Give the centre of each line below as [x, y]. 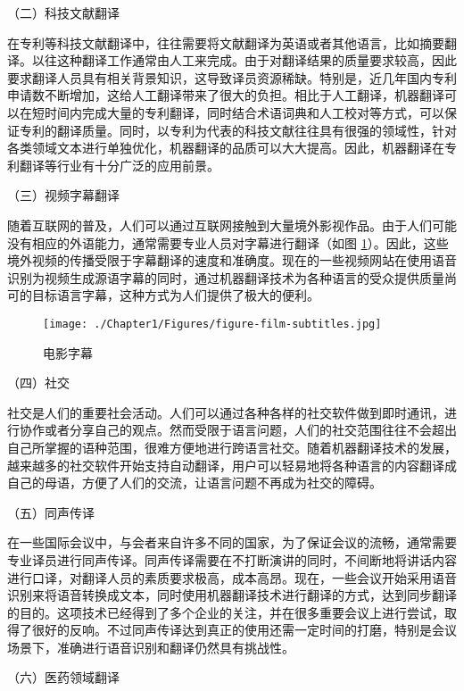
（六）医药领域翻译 [63, 677]
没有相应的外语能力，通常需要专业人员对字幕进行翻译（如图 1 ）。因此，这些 [228, 242]
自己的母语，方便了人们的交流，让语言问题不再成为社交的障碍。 [195, 483]
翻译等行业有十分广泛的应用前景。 [119, 165]
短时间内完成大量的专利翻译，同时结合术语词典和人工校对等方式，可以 [238, 112]
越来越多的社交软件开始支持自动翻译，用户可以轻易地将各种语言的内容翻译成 [232, 465]
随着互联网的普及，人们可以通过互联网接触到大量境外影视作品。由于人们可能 [232, 225]
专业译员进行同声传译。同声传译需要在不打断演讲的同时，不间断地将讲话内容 [232, 559]
